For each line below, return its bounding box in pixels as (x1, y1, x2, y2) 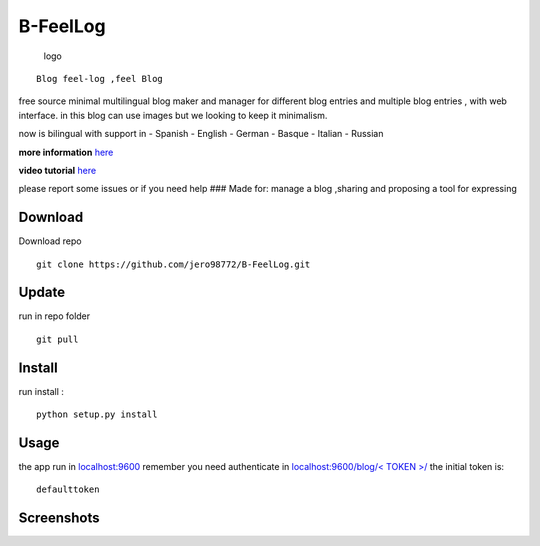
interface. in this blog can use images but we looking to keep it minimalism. (18, 109, 328, 121)
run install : (18, 385, 65, 397)
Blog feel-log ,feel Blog (36, 73, 164, 84)
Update (18, 284, 66, 301)
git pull (36, 333, 79, 345)
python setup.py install (36, 409, 158, 420)
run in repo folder (18, 310, 91, 322)
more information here (18, 146, 114, 158)
